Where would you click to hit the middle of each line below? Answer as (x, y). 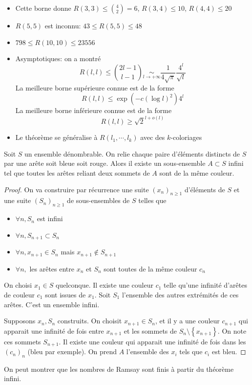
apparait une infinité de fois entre (54, 330)
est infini (50, 218)
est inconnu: (63, 25)
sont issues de (65, 294)
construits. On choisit (90, 321)
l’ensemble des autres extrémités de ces (180, 294)
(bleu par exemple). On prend (72, 351)
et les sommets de (150, 330)
